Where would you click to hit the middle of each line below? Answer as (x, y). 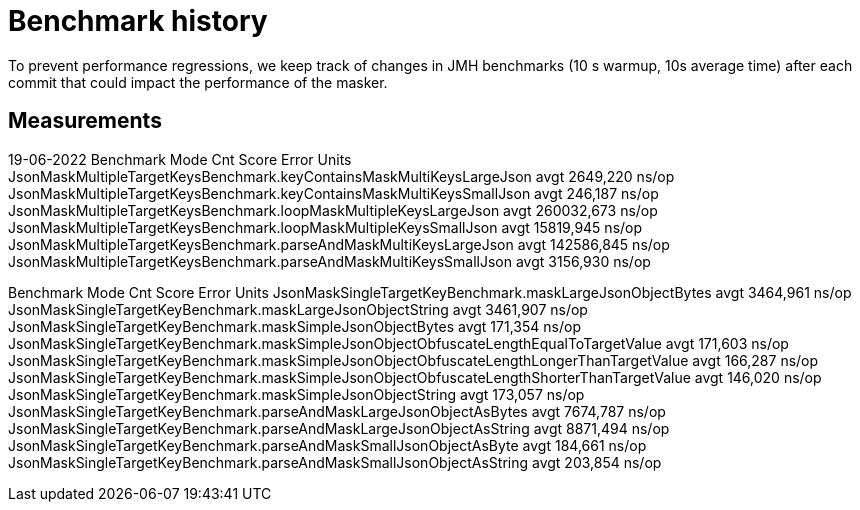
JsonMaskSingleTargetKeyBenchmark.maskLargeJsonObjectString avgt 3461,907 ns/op (298, 309)
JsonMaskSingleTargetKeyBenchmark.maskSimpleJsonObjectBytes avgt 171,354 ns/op (294, 326)
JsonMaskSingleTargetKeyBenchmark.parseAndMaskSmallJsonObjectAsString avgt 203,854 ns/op (335, 462)
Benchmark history (138, 21)
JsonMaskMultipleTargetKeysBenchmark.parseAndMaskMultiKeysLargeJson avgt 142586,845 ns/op (339, 244)
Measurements (85, 121)
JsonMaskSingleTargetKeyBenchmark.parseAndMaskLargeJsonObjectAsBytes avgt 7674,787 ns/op (337, 411)
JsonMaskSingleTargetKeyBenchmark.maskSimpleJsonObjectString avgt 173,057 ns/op (296, 394)
